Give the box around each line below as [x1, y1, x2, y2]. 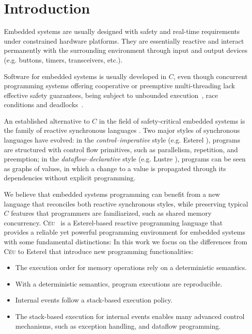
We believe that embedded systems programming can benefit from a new [4, 189, 220, 199]
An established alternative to [4, 115, 90, 126]
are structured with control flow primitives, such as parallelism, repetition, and [4, 144, 238, 154]
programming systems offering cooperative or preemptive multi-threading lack [4, 80, 235, 91]
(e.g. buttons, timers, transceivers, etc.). [4, 54, 123, 64]
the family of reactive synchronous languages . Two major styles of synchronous [4, 125, 240, 135]
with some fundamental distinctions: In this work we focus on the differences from [4, 237, 248, 246]
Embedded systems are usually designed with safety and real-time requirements [4, 26, 240, 36]
